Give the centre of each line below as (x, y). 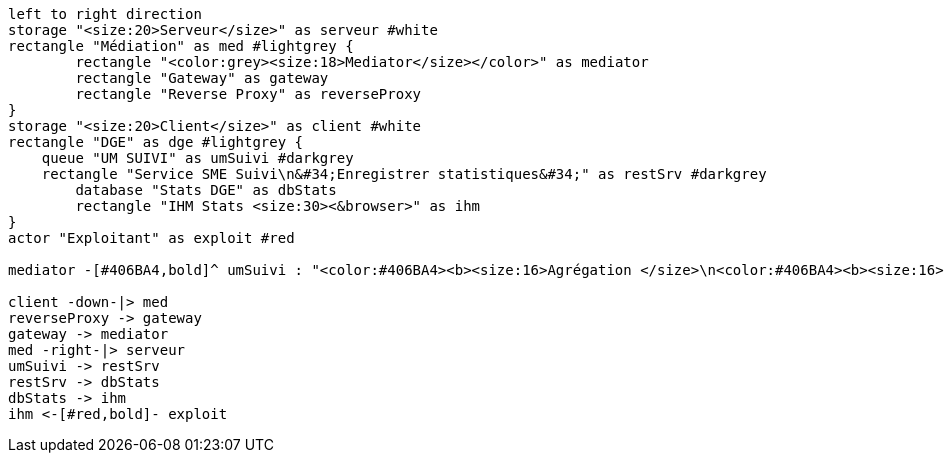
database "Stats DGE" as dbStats (206, 190)
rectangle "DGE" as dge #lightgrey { (156, 142)
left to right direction (105, 14)
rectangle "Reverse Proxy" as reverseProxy (248, 94)
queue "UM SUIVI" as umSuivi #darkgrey (197, 158)
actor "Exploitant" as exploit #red (151, 238)
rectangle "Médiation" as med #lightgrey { (181, 46)
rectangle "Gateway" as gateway (202, 78)
